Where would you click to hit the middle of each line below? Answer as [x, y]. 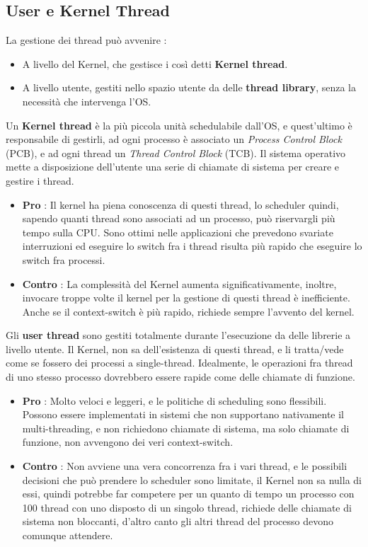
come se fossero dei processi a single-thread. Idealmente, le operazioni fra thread [179, 363]
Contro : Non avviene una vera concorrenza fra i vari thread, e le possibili [185, 466]
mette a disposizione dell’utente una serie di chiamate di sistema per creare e [173, 167]
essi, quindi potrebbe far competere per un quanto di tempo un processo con [188, 494]
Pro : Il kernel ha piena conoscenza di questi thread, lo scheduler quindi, [180, 204]
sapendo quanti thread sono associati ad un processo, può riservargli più [179, 218]
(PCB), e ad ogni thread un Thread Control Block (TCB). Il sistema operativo [176, 152]
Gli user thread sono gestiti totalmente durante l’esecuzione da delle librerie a [178, 335]
